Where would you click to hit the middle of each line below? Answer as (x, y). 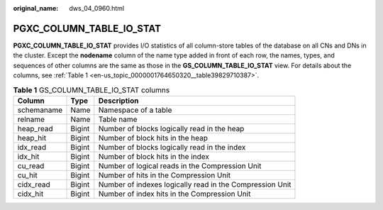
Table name (118, 119)
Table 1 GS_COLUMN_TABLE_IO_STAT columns (91, 90)
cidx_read (34, 184)
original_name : (36, 8)
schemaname (40, 110)
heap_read (35, 128)
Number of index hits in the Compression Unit (174, 194)
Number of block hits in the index (154, 156)
